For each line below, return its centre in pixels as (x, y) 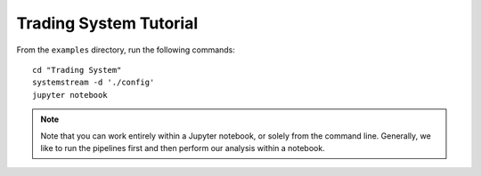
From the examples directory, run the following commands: (126, 50)
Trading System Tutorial (107, 23)
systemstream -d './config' (94, 83)
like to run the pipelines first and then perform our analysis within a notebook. (183, 148)
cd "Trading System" (77, 70)
